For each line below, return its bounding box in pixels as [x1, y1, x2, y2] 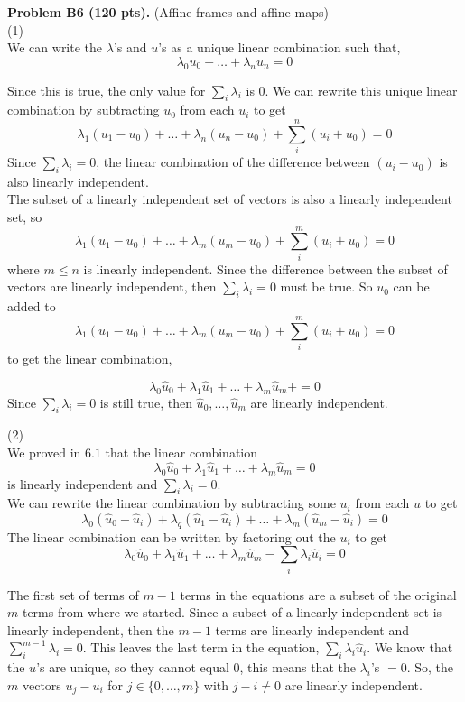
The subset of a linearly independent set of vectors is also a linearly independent [7, 189, 452, 208]
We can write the [7, 38, 103, 57]
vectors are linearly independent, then [7, 277, 217, 296]
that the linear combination [105, 442, 258, 461]
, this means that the [239, 658, 356, 677]
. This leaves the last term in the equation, [82, 638, 320, 657]
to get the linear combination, [7, 348, 172, 367]
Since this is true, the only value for [7, 80, 206, 99]
